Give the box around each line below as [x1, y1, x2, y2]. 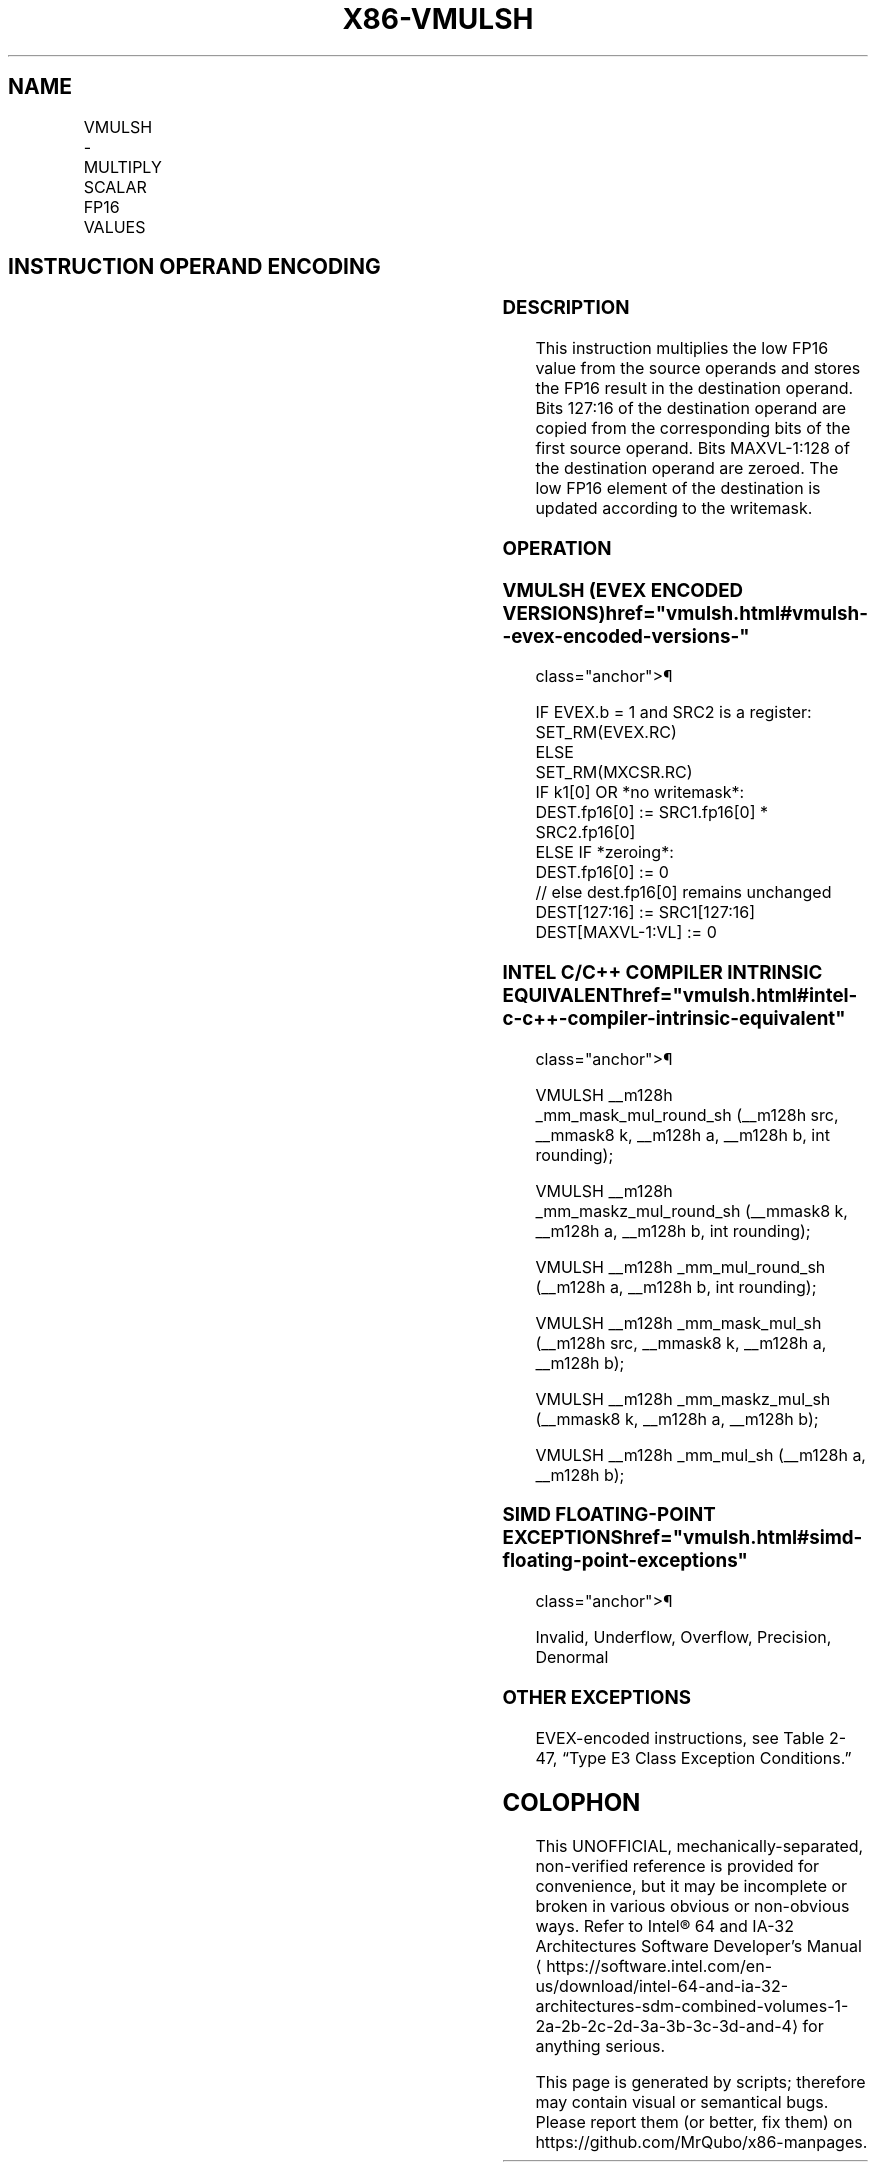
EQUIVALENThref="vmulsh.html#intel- [502, 984, 858, 1008]
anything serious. [535, 2036, 666, 2057]
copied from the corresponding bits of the [535, 418, 851, 439]
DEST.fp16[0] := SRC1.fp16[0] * [535, 802, 768, 823]
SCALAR [83, 176, 147, 197]
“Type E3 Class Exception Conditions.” [561, 1747, 852, 1768]
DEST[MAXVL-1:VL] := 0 [535, 922, 717, 943]
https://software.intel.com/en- [546, 1956, 772, 1977]
